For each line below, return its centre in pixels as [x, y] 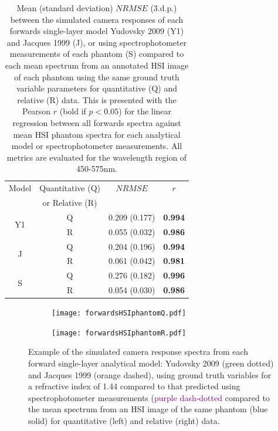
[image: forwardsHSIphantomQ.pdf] [119, 313]
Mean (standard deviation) [65, 8]
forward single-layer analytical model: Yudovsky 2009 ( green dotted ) [151, 363]
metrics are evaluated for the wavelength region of [97, 157]
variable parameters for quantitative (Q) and [97, 88]
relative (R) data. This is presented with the [97, 99]
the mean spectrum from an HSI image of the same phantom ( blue [148, 409]
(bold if [73, 111]
